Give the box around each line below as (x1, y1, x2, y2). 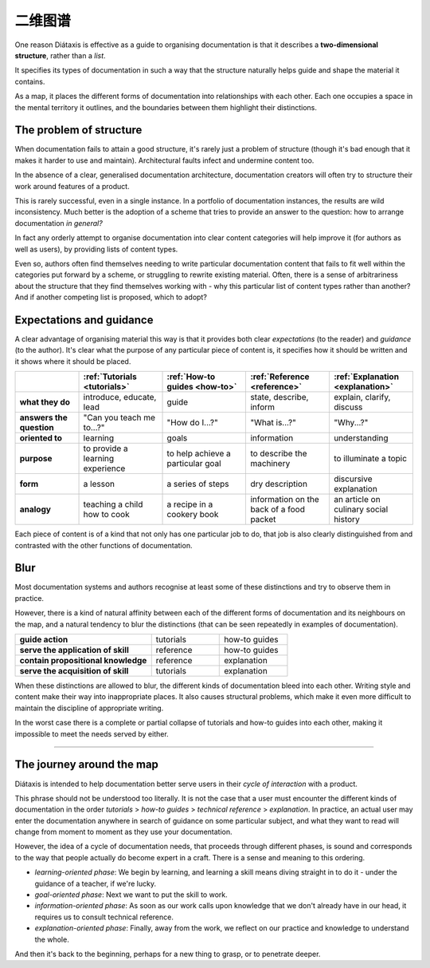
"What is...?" (250, 417, 296, 429)
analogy (19, 504, 52, 515)
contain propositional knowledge (19, 655, 147, 666)
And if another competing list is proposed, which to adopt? (14, 292, 207, 302)
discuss (333, 401, 363, 413)
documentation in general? (14, 218, 103, 227)
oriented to (19, 433, 63, 444)
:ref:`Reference (250, 371, 310, 382)
